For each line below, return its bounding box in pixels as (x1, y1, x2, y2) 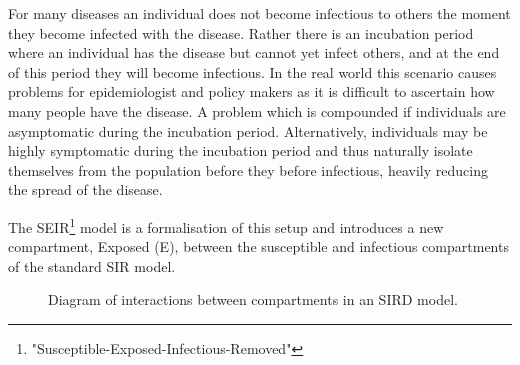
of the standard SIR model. (8, 255, 176, 276)
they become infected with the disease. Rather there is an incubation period (8, 22, 474, 43)
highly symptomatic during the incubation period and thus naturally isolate (8, 140, 473, 161)
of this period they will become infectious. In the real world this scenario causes (8, 61, 497, 82)
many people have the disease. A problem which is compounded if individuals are (8, 100, 506, 121)
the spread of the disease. (8, 179, 163, 200)
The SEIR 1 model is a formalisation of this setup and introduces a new (8, 213, 444, 237)
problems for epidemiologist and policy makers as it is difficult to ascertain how (8, 81, 495, 102)
